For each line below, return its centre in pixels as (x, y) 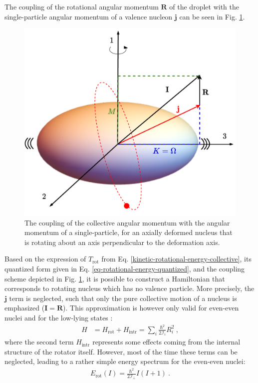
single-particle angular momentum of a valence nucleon (89, 16)
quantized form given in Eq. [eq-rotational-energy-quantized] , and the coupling (125, 269)
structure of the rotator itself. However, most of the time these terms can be (121, 351)
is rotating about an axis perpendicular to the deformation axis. (122, 242)
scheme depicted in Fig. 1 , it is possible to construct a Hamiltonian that (115, 278)
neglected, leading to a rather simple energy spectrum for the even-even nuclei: (125, 361)
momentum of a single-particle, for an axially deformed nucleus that (129, 232)
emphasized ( (25, 308)
